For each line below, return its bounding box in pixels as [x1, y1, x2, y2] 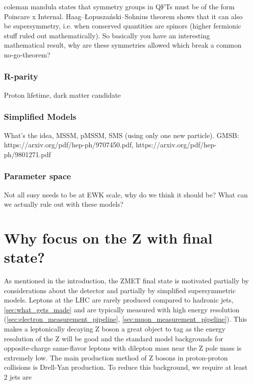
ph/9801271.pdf [4, 149, 51, 159]
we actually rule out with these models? [4, 199, 124, 209]
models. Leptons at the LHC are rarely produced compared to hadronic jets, [4, 295, 233, 305]
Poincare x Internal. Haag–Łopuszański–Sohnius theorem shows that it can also [4, 11, 243, 21]
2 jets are [4, 372, 32, 382]
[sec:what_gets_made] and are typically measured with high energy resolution [4, 304, 240, 314]
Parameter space [4, 170, 71, 182]
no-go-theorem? [4, 49, 51, 59]
